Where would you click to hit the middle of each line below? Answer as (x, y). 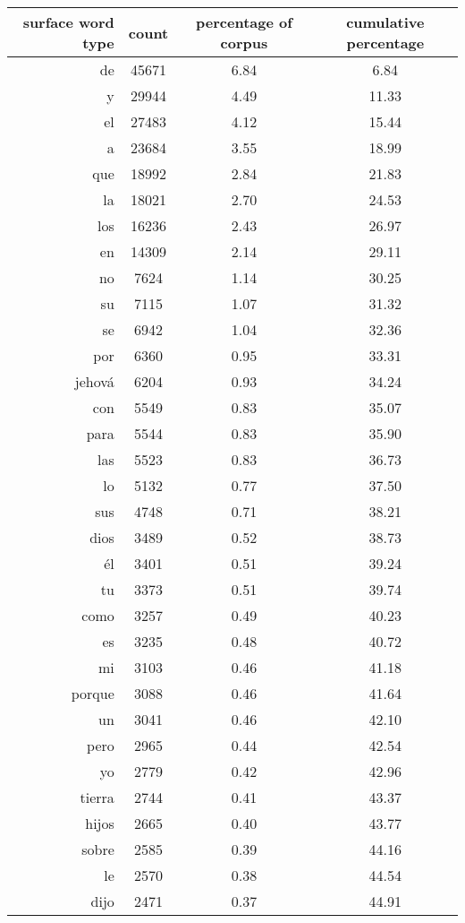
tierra (97, 797)
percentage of (244, 22)
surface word (68, 22)
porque (93, 693)
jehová (94, 381)
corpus (244, 43)
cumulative (385, 22)
